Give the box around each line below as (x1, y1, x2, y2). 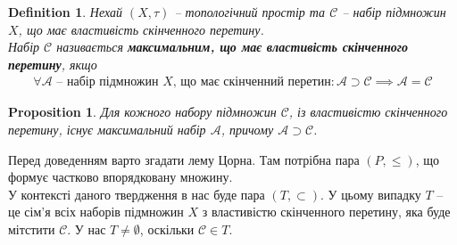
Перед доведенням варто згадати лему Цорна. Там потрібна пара (8, 150, 360, 168)
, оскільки (139, 219, 195, 238)
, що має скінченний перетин (172, 76, 331, 89)
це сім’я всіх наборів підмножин (8, 202, 184, 221)
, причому (220, 120, 274, 138)
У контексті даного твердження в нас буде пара (8, 184, 265, 203)
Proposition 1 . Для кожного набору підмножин (8, 102, 277, 121)
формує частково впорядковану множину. (8, 167, 233, 186)
